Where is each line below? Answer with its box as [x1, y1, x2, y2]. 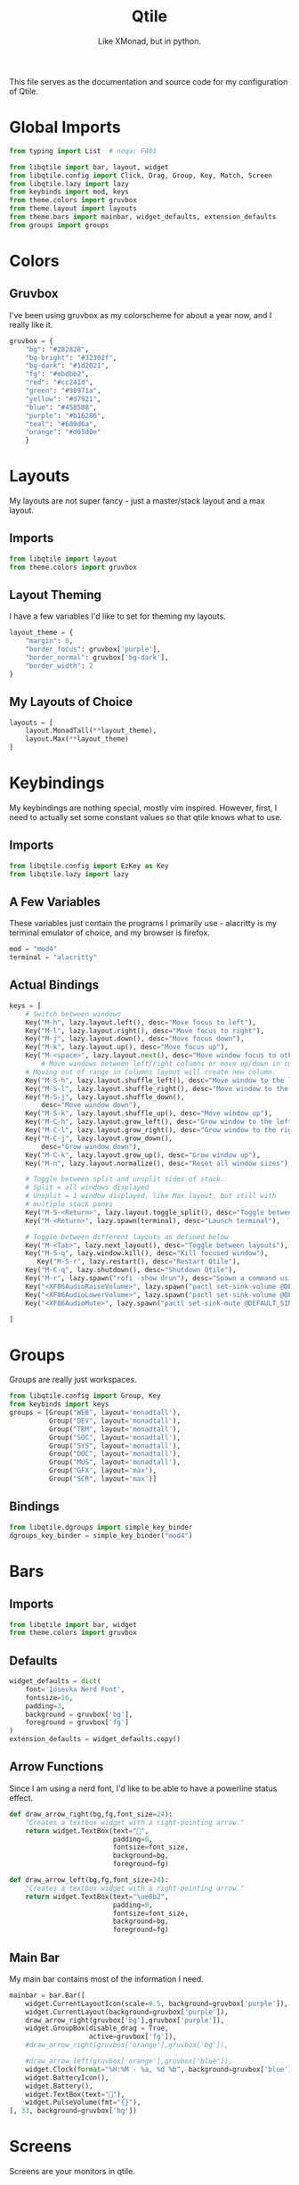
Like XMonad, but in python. [97, 36, 202, 46]
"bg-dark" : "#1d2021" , [25, 361, 109, 371]
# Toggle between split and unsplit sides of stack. [25, 1175, 225, 1184]
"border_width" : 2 [25, 661, 93, 670]
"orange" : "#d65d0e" [25, 428, 101, 437]
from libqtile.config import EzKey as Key [9, 861, 169, 870]
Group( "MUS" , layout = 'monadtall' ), [48, 1458, 181, 1467]
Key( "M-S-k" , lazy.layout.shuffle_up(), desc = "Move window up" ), [25, 1109, 273, 1118]
